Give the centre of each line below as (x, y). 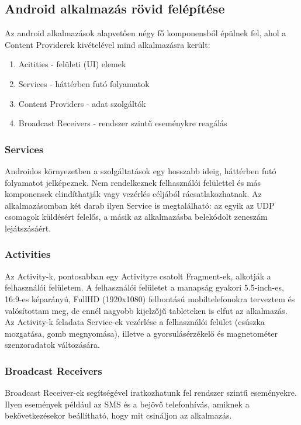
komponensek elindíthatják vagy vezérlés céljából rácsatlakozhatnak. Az (133, 194)
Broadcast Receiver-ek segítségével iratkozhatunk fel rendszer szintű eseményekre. (151, 393)
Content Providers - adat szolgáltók (82, 103)
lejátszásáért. (28, 228)
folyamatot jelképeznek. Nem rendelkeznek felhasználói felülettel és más (133, 182)
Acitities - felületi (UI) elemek (72, 64)
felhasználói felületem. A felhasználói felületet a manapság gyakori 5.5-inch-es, (144, 287)
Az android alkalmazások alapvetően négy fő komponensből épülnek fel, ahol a (146, 33)
